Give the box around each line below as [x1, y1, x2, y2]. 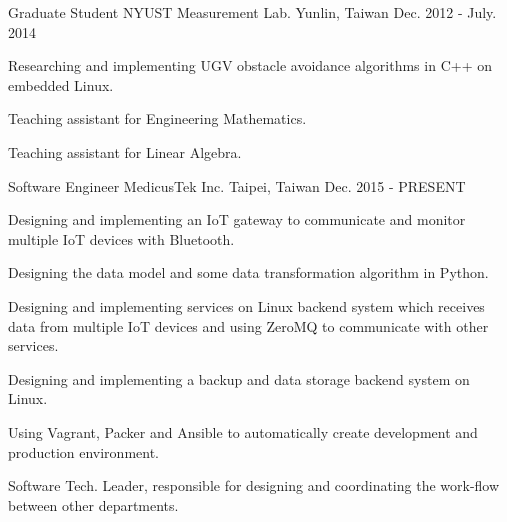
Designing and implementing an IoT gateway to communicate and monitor [8, 209, 466, 230]
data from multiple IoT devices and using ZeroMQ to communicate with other [8, 315, 489, 336]
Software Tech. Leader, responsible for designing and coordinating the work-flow [8, 475, 500, 496]
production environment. [8, 441, 160, 462]
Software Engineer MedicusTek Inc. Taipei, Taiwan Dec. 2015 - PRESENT [8, 175, 466, 196]
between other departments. [8, 494, 179, 515]
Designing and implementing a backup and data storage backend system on [8, 368, 470, 389]
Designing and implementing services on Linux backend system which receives [8, 295, 485, 316]
